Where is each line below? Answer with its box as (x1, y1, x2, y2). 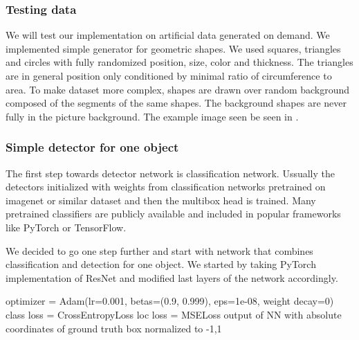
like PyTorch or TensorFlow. (6, 220, 127, 234)
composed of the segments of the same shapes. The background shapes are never (6, 96, 347, 110)
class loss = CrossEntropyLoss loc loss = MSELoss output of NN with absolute (6, 307, 342, 321)
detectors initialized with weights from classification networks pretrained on (6, 179, 326, 194)
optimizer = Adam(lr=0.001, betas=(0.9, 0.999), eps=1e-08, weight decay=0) (6, 294, 334, 308)
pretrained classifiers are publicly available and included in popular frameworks (6, 206, 341, 221)
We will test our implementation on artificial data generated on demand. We (6, 28, 330, 42)
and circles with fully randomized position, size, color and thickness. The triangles (6, 55, 353, 69)
